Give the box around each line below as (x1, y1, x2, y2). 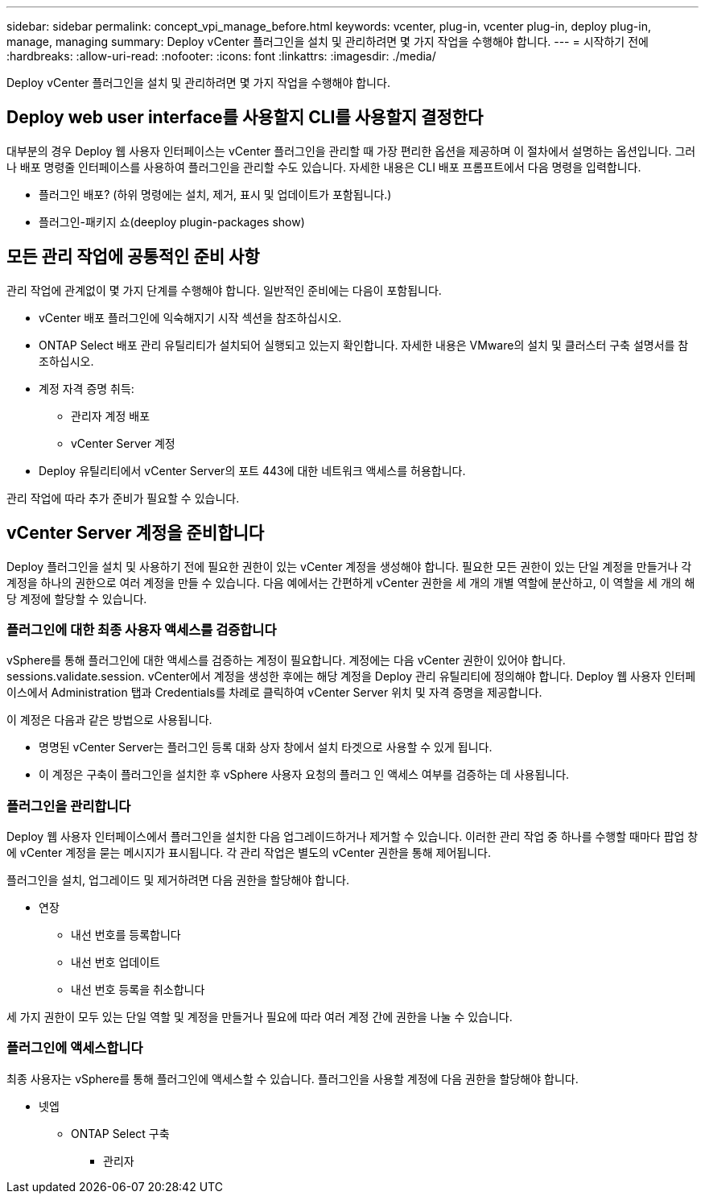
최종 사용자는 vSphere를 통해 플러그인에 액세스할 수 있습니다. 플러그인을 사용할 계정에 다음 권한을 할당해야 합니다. (6, 1071, 579, 1086)
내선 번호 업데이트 (71, 955, 160, 970)
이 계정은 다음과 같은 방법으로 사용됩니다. (6, 713, 212, 727)
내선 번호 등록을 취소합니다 (71, 983, 205, 997)
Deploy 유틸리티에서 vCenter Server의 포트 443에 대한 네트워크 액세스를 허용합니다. (39, 463, 466, 478)
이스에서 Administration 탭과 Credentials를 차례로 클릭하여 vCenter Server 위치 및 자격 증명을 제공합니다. (6, 685, 542, 700)
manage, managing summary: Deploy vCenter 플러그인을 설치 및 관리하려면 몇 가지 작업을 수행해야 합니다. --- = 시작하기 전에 (6, 35, 649, 48)
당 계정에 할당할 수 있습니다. (6, 591, 147, 606)
